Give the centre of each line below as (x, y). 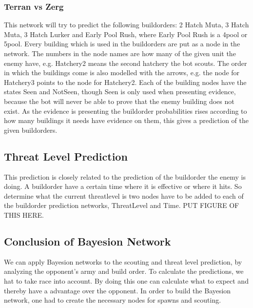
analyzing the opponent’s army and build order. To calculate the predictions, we (124, 271)
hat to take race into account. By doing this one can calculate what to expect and (126, 280)
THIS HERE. (24, 215)
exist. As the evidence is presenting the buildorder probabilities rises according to (126, 111)
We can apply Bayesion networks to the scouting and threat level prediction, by (123, 261)
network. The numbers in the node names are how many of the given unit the (120, 53)
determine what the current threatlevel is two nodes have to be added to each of (124, 195)
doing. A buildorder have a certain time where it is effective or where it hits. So (123, 186)
